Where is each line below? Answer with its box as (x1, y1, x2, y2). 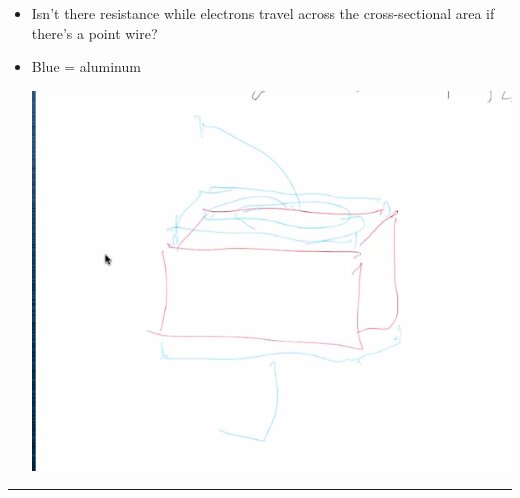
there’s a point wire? (31, 22, 158, 43)
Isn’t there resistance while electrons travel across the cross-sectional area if (31, 3, 495, 23)
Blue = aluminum (31, 56, 141, 77)
